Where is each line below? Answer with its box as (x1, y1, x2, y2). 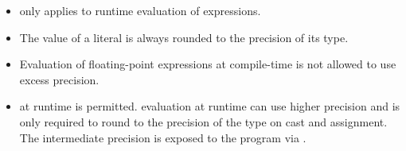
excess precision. (19, 71, 100, 87)
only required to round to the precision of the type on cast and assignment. (19, 113, 388, 130)
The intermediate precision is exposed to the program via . (19, 129, 306, 145)
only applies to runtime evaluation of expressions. (19, 2, 261, 18)
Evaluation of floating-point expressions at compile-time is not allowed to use (19, 56, 396, 72)
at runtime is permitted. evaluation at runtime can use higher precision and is (19, 98, 400, 114)
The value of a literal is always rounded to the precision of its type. (19, 29, 349, 45)
